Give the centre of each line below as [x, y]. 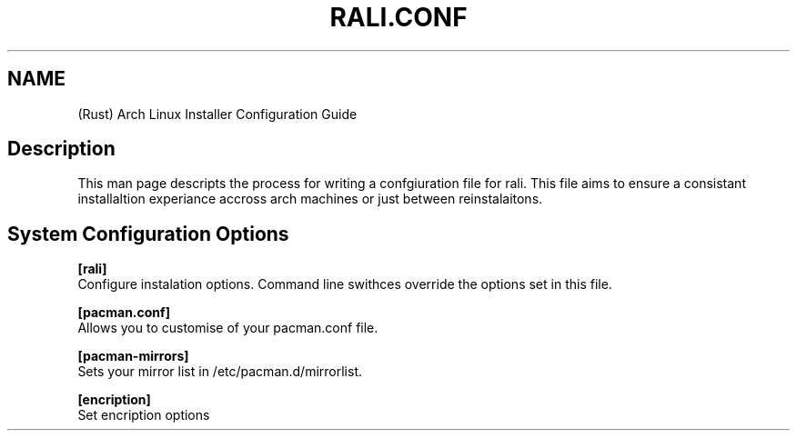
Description [61, 149]
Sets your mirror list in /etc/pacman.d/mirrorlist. [220, 372]
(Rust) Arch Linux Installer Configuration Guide [217, 114]
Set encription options [144, 415]
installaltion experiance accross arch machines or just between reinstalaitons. [310, 199]
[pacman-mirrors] [133, 356]
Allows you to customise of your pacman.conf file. [228, 328]
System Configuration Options [148, 234]
